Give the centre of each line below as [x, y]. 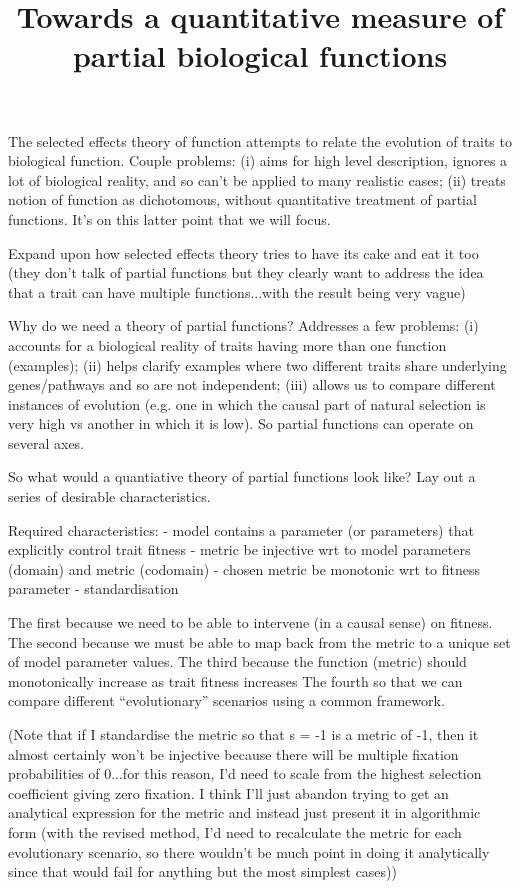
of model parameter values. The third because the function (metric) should [237, 661]
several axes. [46, 442]
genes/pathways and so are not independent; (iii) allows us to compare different [252, 384]
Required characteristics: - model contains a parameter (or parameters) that [241, 529]
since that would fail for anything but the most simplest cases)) [202, 871]
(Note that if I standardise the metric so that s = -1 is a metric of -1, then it [243, 734]
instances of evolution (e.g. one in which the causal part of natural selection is [247, 403]
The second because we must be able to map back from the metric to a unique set [259, 641]
